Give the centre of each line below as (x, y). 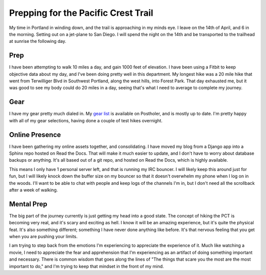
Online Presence (35, 135)
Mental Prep (28, 204)
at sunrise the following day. (38, 41)
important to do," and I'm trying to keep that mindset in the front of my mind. (87, 266)
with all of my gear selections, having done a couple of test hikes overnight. (86, 120)
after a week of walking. (33, 190)
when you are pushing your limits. (43, 237)
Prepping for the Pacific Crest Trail (81, 13)
